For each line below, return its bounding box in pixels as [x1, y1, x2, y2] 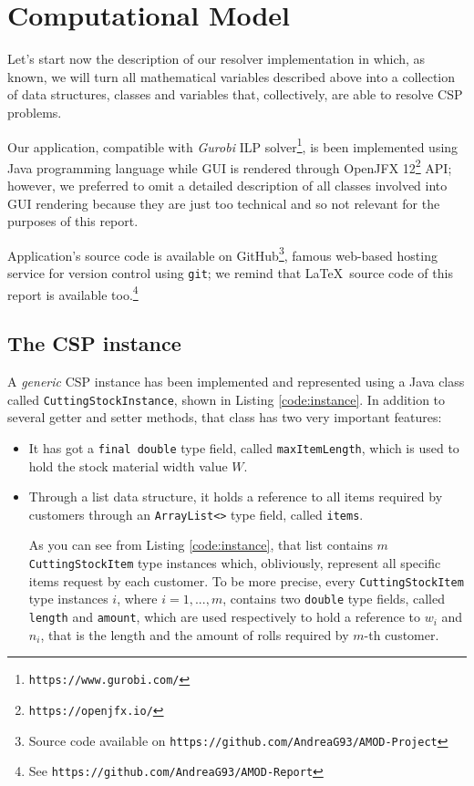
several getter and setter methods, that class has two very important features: [7, 408, 442, 427]
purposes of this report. [7, 212, 139, 231]
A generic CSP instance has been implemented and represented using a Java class [7, 372, 465, 391]
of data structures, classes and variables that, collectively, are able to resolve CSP [7, 85, 463, 104]
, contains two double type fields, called [222, 589, 445, 608]
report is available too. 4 [7, 282, 139, 304]
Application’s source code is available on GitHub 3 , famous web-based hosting [7, 243, 438, 264]
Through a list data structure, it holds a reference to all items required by [28, 487, 443, 506]
